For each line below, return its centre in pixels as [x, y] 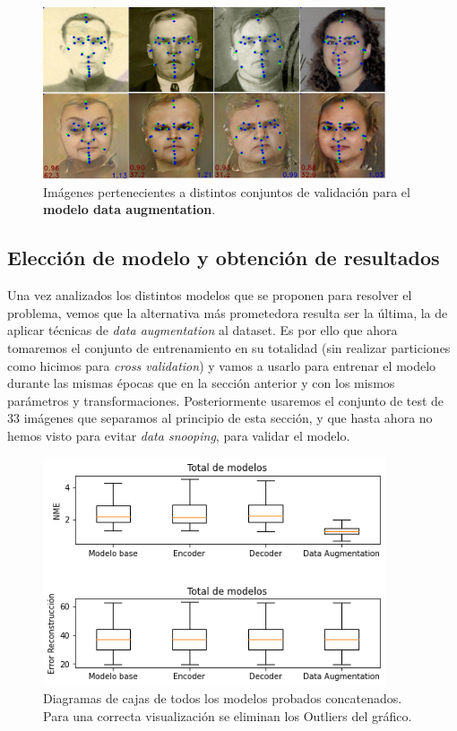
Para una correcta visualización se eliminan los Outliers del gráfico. [228, 715]
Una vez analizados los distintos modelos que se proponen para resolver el [210, 295]
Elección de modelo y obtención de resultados [224, 258]
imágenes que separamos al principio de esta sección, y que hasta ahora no [228, 418]
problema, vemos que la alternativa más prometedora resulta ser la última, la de [228, 312]
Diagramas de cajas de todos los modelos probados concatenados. [223, 698]
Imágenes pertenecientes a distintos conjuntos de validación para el [227, 191]
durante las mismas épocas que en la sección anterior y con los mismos [201, 383]
